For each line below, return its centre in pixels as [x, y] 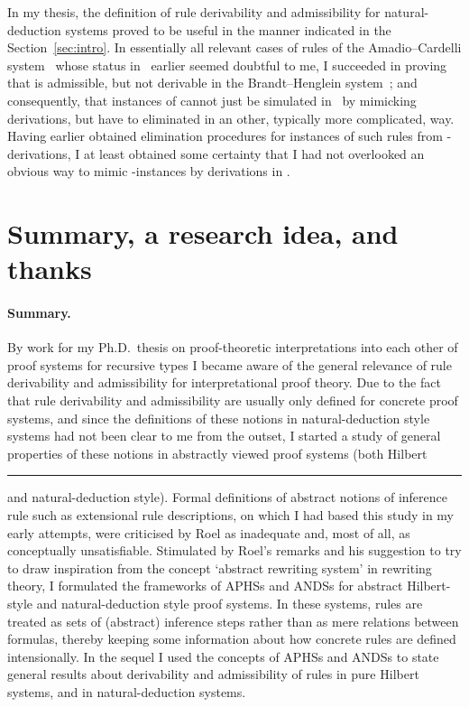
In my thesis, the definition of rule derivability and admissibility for [194, 12]
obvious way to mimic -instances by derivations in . [149, 171]
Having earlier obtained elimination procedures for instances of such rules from [225, 136]
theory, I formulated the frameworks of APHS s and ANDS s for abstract [205, 586]
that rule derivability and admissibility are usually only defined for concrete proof [233, 400]
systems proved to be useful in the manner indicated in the [228, 29]
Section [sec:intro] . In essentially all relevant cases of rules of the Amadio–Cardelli [234, 47]
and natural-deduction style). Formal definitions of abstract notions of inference [227, 497]
